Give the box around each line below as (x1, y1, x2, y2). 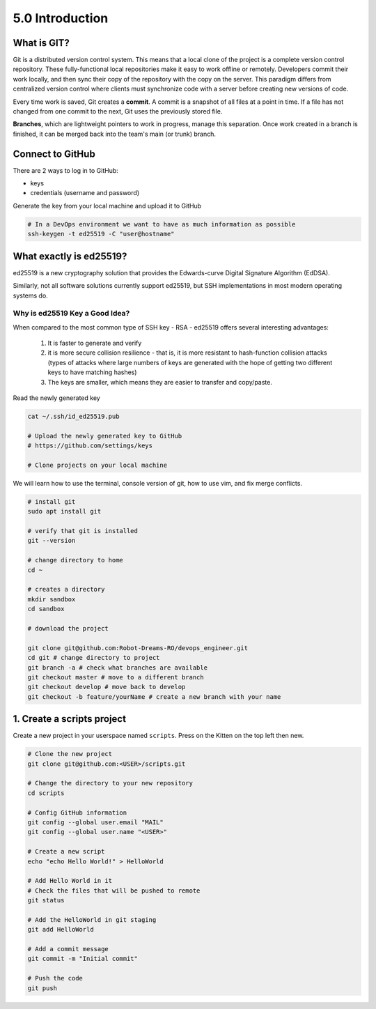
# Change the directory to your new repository (27, 779, 193, 787)
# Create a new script (27, 847, 105, 856)
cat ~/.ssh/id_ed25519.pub (27, 413, 120, 420)
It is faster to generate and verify (47, 339, 142, 348)
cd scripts (27, 789, 65, 797)
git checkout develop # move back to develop (27, 683, 186, 691)
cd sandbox (27, 605, 65, 613)
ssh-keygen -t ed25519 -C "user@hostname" (27, 230, 175, 238)
